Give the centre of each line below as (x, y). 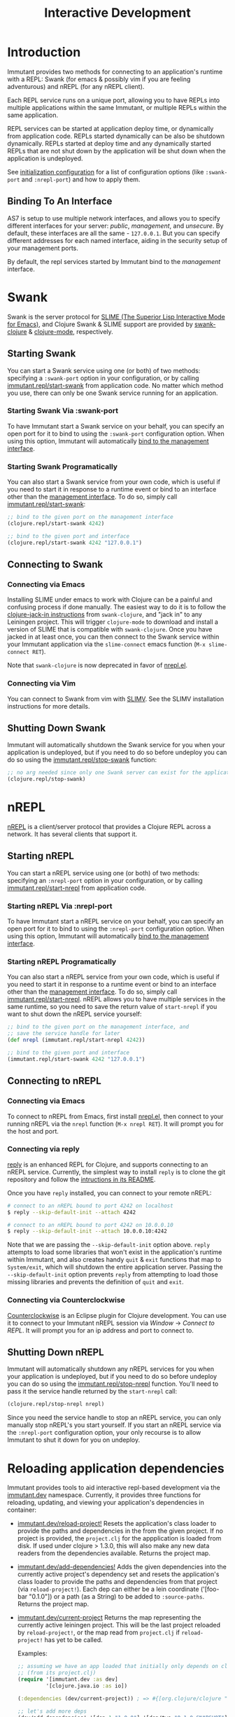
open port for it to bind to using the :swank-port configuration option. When (116, 433)
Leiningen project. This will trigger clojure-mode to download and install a (113, 622)
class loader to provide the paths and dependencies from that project (117, 1582)
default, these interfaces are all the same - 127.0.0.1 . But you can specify (114, 233)
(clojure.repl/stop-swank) (47, 779)
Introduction (44, 52)
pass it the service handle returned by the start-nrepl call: (92, 1391)
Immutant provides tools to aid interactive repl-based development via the (114, 1488)
